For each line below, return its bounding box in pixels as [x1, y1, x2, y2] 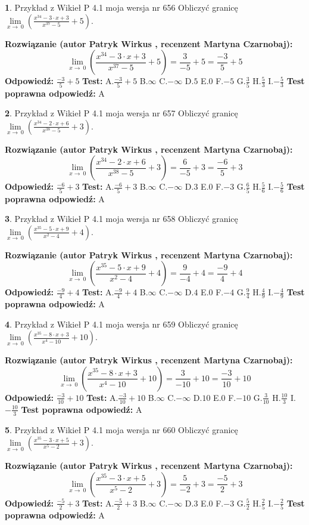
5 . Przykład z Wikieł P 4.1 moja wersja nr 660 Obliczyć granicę [5, 423, 238, 436]
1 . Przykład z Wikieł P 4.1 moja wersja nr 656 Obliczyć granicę [5, 1, 238, 13]
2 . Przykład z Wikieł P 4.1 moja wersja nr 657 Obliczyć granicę [5, 107, 238, 119]
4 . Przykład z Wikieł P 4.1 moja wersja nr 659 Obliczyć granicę [5, 317, 238, 330]
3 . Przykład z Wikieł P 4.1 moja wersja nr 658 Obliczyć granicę [5, 212, 238, 225]
